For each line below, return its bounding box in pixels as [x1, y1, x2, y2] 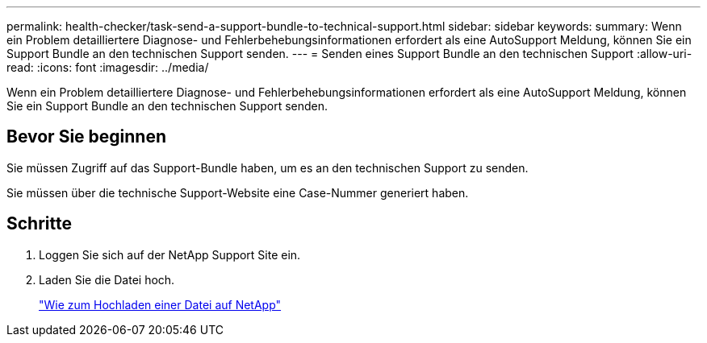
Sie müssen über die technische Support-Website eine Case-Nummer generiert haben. [6, 185, 469, 200]
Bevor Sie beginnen [6, 126, 167, 147]
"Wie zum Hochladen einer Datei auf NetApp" [39, 297, 282, 312]
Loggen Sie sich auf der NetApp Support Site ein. [39, 247, 301, 262]
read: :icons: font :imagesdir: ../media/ [6, 60, 209, 74]
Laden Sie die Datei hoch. [39, 272, 175, 287]
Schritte [6, 213, 72, 234]
